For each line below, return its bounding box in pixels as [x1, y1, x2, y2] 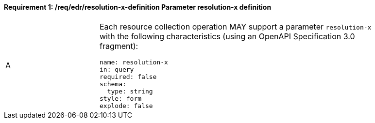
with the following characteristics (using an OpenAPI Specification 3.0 [100, 31, 355, 41]
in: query [100, 65, 134, 73]
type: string [107, 87, 153, 95]
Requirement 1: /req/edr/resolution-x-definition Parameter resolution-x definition [4, 3, 272, 11]
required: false [100, 73, 157, 80]
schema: [100, 80, 126, 88]
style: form [100, 94, 142, 102]
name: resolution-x [100, 58, 168, 66]
